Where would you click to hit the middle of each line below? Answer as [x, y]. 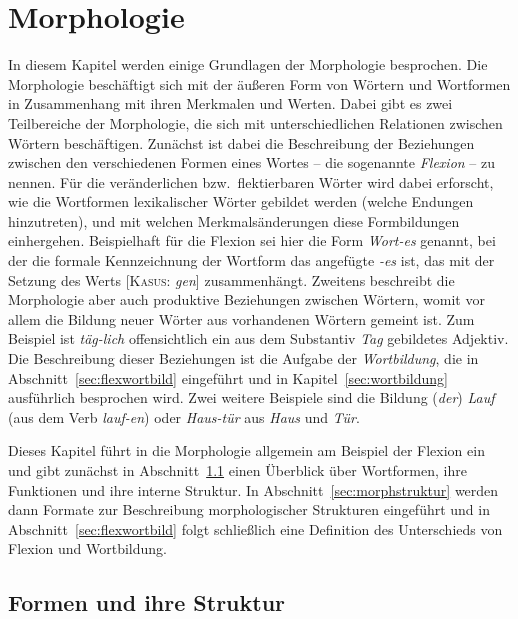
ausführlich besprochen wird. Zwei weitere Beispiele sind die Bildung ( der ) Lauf [251, 397]
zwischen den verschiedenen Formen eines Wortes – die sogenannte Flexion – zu [252, 162]
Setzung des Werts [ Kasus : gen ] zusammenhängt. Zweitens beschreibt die [231, 279]
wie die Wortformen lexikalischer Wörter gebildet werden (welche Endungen [241, 201]
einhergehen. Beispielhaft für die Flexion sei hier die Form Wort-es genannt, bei [252, 240]
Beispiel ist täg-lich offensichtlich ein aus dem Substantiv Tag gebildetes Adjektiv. [258, 338]
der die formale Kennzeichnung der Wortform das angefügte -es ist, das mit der [251, 260]
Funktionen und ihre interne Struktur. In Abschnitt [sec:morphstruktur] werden [253, 489]
